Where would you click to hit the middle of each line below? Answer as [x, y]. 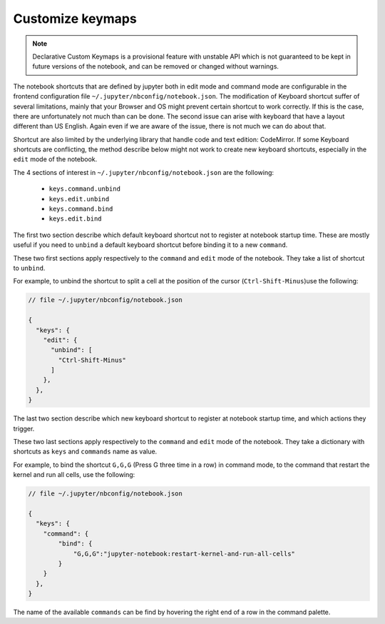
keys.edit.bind [76, 219]
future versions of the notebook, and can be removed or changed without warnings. [156, 66]
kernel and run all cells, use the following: [74, 475]
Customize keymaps [75, 19]
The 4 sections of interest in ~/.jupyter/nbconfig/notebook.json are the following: [144, 172]
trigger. [24, 428]
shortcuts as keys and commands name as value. [85, 452]
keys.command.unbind [85, 189]
